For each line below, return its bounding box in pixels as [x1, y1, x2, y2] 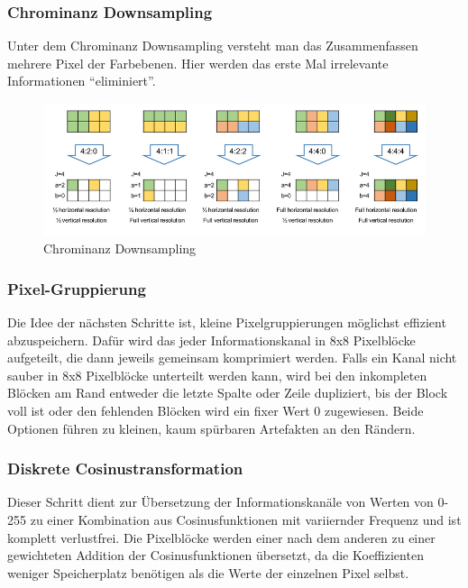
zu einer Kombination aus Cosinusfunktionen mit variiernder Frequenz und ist [30, 510, 462, 529]
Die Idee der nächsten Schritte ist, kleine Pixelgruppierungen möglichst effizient [7, 313, 446, 332]
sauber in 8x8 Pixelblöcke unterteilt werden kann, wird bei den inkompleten [7, 365, 427, 384]
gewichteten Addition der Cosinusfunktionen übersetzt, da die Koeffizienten [7, 546, 424, 565]
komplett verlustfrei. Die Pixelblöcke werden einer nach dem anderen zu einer [7, 528, 436, 547]
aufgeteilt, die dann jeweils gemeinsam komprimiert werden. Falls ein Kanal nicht [7, 348, 457, 367]
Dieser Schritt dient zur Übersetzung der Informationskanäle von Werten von [7, 492, 434, 511]
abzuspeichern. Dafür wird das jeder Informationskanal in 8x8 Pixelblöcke [7, 330, 416, 349]
